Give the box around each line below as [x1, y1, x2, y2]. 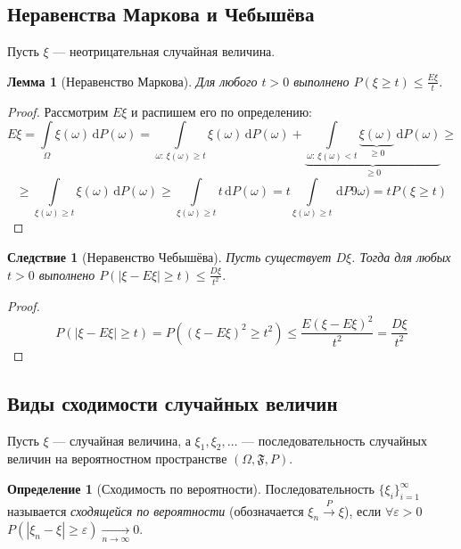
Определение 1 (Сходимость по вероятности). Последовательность [7, 479, 375, 498]
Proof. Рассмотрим [7, 102, 109, 120]
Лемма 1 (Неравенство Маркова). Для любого [7, 71, 258, 90]
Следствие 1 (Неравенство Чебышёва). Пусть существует [7, 247, 332, 266]
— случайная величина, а [53, 430, 191, 449]
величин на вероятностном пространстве [7, 449, 227, 468]
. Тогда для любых [351, 247, 451, 266]
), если [343, 501, 382, 520]
